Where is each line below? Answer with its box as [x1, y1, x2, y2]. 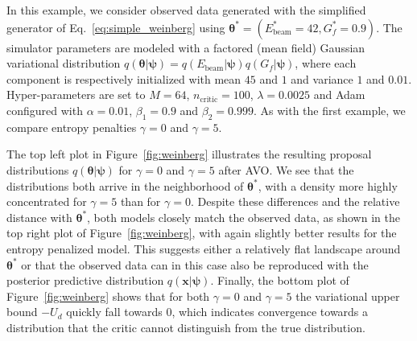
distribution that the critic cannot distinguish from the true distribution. [6, 318, 365, 335]
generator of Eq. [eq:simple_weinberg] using [6, 18, 225, 35]
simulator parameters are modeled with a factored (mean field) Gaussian [6, 39, 365, 55]
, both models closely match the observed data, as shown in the [87, 208, 400, 225]
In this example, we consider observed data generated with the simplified [6, 2, 366, 18]
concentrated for [6, 193, 87, 210]
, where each [295, 55, 357, 72]
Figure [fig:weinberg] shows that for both [6, 287, 210, 304]
